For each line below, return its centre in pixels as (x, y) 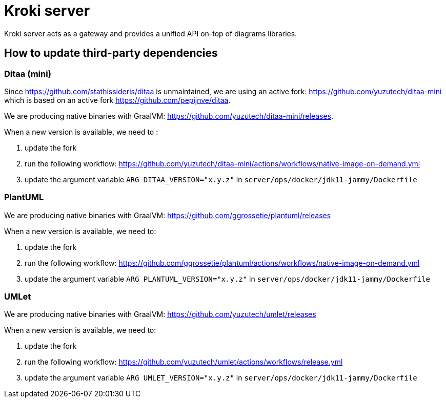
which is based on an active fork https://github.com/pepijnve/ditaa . (117, 100)
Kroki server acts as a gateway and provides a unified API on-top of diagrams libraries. (151, 33)
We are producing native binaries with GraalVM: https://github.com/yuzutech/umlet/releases (160, 314)
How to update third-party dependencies (111, 53)
